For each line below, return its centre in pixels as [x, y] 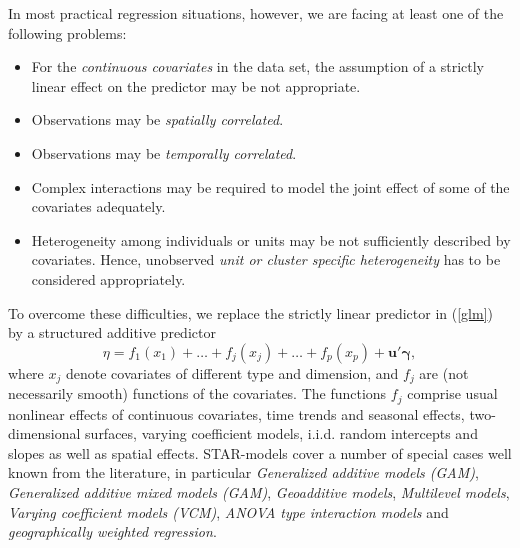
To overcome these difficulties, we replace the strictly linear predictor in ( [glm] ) [250, 312]
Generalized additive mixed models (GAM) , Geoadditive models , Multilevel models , [259, 492]
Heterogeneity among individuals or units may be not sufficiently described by [271, 239]
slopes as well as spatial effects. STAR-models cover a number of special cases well [260, 452]
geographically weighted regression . [112, 531]
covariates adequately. [98, 206]
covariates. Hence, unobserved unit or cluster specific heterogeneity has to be [266, 259]
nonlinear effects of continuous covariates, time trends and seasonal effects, [236, 413]
